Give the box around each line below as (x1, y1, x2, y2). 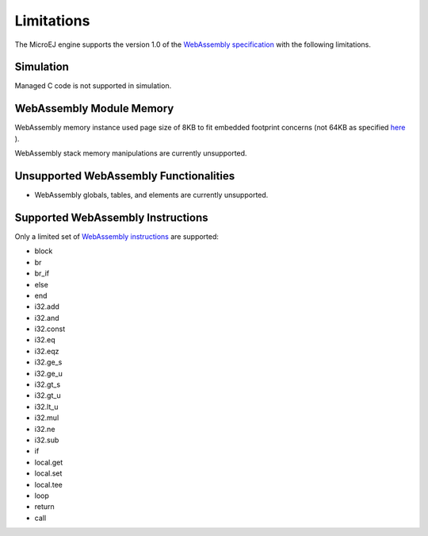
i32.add (34, 302, 59, 311)
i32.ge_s (34, 357, 63, 367)
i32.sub (34, 435, 59, 445)
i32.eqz (34, 346, 59, 356)
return (34, 502, 55, 511)
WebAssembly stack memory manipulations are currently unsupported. (14, 148, 247, 158)
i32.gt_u (34, 391, 61, 400)
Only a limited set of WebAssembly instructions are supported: (14, 231, 220, 241)
